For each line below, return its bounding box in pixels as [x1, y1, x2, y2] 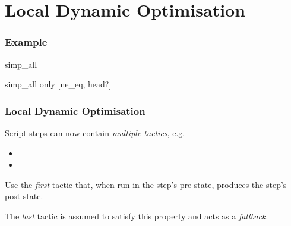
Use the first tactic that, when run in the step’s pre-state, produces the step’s [5, 178, 287, 190]
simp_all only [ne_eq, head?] [5, 78, 112, 90]
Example [5, 34, 48, 49]
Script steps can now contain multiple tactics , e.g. [5, 127, 185, 139]
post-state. [5, 190, 43, 202]
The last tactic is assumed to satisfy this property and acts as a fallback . [5, 209, 268, 222]
